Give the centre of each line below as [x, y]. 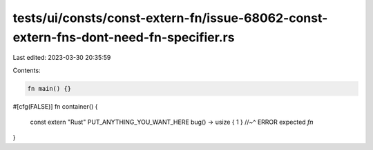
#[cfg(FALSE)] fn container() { [55, 106]
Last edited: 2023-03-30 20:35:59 [62, 58]
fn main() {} [49, 88]
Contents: [27, 70]
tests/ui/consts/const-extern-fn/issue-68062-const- [170, 18]
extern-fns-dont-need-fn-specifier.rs [124, 37]
